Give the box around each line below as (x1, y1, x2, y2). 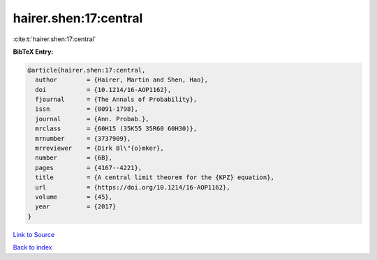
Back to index (13, 243, 52, 252)
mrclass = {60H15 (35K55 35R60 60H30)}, (35, 125, 198, 132)
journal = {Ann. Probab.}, (35, 115, 149, 123)
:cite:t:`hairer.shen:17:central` (13, 35, 96, 43)
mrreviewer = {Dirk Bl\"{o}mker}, (35, 144, 164, 153)
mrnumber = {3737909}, (35, 135, 131, 142)
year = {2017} (35, 203, 117, 211)
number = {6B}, (35, 154, 113, 162)
